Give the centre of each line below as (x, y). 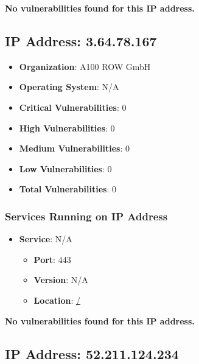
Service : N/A (46, 239)
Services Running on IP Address (86, 216)
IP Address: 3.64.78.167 (81, 40)
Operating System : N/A (69, 87)
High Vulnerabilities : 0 (67, 128)
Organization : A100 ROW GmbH (85, 66)
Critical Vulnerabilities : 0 (73, 107)
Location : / (57, 300)
